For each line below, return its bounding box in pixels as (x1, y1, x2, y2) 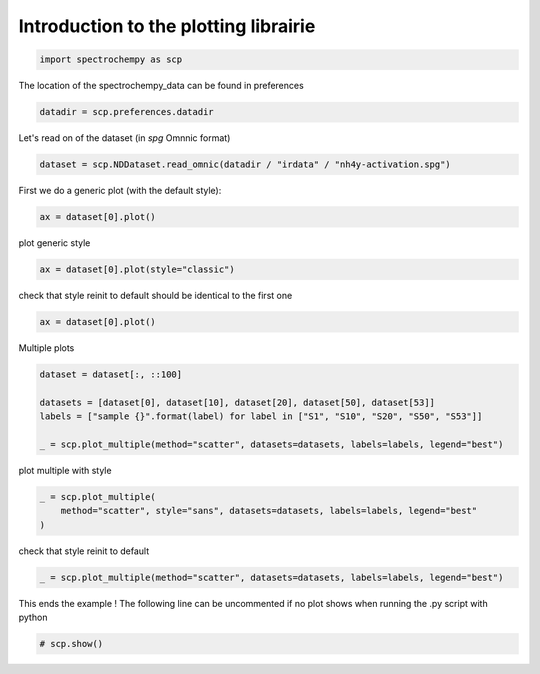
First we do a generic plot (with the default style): (18, 185, 222, 197)
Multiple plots (18, 341, 75, 354)
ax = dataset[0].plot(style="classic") (39, 264, 235, 275)
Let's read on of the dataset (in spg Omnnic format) (18, 132, 231, 144)
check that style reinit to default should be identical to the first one (18, 290, 293, 301)
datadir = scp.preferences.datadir (39, 106, 214, 118)
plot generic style (18, 237, 91, 249)
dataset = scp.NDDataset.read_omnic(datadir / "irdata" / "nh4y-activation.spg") (39, 159, 452, 170)
